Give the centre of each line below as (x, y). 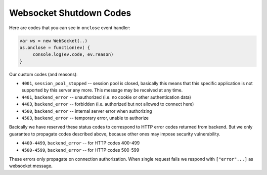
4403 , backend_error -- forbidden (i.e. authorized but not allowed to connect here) (108, 104)
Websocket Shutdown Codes (70, 13)
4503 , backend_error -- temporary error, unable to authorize (85, 118)
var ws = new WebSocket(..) (53, 41)
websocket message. (31, 166)
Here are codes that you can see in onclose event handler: (70, 28)
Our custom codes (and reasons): (43, 74)
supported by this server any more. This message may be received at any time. (102, 90)
